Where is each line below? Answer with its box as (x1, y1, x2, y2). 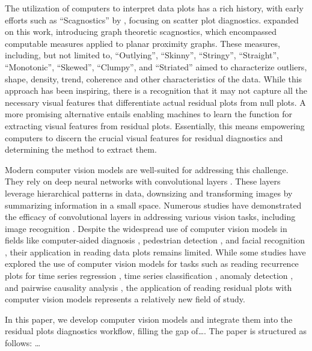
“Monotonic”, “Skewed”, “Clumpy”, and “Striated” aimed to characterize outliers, (5, 60, 307, 73)
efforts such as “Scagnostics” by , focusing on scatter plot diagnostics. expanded (5, 13, 299, 26)
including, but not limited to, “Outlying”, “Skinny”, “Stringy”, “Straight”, (5, 49, 279, 61)
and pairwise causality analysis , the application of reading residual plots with (5, 281, 292, 293)
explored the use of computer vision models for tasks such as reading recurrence (5, 257, 299, 270)
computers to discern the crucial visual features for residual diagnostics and (5, 131, 283, 144)
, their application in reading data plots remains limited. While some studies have (5, 245, 306, 258)
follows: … (5, 337, 41, 349)
